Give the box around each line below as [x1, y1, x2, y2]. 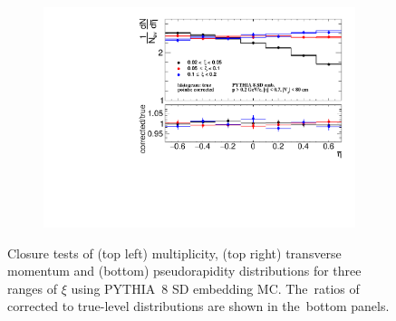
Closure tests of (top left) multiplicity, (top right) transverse [7, 243, 342, 262]
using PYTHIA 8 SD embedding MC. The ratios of [71, 278, 360, 297]
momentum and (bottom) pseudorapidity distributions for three [7, 261, 362, 280]
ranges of [7, 278, 57, 297]
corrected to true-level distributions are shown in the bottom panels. [7, 297, 390, 316]
